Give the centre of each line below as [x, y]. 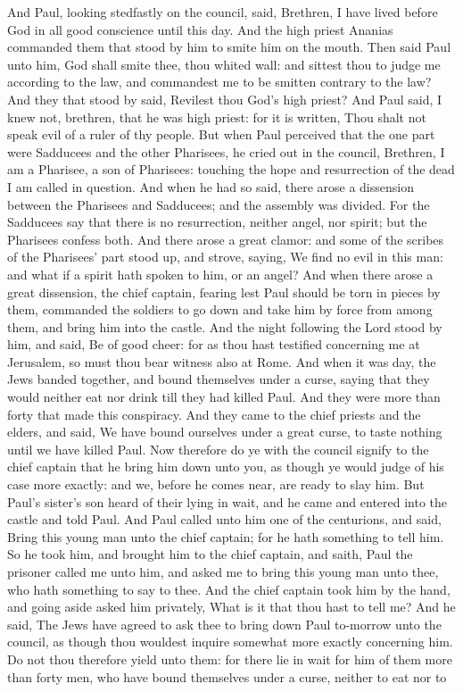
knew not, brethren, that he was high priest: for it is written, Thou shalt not [217, 117]
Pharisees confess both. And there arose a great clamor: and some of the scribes [226, 239]
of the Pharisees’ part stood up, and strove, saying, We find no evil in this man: [225, 257]
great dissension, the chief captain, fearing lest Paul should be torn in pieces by [224, 292]
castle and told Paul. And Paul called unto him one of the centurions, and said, [224, 519]
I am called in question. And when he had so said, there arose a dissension [211, 186]
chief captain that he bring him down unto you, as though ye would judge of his [226, 467]
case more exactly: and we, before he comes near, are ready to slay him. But [216, 484]
